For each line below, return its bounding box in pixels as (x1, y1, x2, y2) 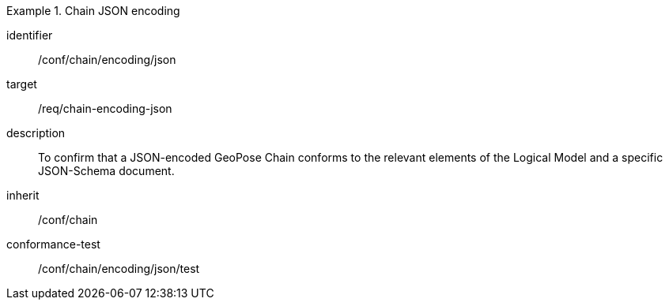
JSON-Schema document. (38, 164, 175, 177)
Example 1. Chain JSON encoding (6, 4, 180, 17)
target (6, 77, 37, 91)
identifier (6, 28, 53, 42)
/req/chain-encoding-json (38, 102, 172, 115)
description (6, 126, 66, 140)
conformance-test (6, 237, 100, 251)
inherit (6, 188, 40, 202)
